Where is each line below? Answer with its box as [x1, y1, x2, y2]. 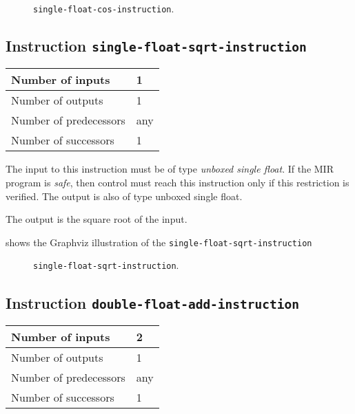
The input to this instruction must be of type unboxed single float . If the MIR [6, 162, 334, 176]
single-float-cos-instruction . [33, 1, 174, 15]
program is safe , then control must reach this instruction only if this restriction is [6, 175, 349, 190]
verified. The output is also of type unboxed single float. [6, 188, 243, 203]
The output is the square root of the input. [6, 212, 187, 226]
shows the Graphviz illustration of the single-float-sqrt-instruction [6, 235, 312, 249]
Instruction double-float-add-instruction [6, 292, 300, 313]
